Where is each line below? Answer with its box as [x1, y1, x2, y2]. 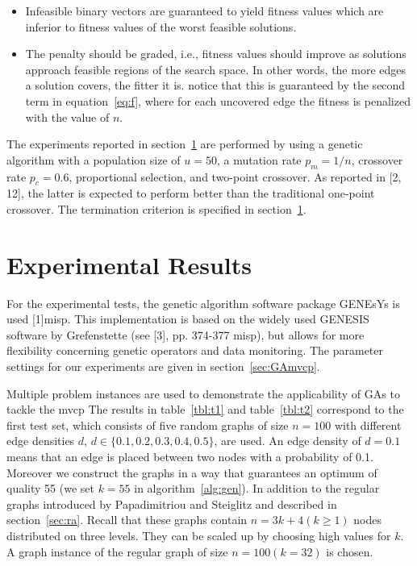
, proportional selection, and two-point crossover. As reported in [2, [69, 168, 402, 185]
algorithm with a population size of [6, 151, 181, 168]
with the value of [25, 108, 110, 125]
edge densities [6, 432, 75, 449]
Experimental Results [6, 248, 252, 281]
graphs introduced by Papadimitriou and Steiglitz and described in [6, 495, 337, 512]
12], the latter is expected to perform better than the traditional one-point [6, 185, 375, 202]
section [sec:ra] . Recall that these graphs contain [6, 511, 248, 528]
